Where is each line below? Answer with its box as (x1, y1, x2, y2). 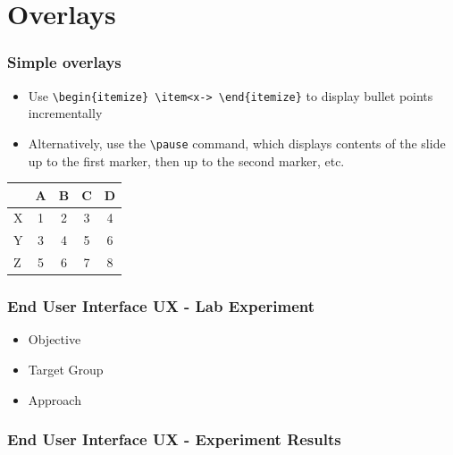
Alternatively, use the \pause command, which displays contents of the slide (28, 133, 446, 152)
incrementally (28, 104, 103, 122)
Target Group (28, 360, 104, 379)
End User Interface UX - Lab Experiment (7, 295, 315, 317)
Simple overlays (7, 51, 122, 73)
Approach (28, 390, 81, 409)
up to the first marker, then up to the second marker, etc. (28, 151, 345, 170)
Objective (28, 330, 81, 349)
